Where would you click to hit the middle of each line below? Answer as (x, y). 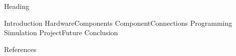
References (20, 49)
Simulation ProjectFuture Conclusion (61, 32)
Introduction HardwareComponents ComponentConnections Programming (118, 23)
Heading (17, 6)
